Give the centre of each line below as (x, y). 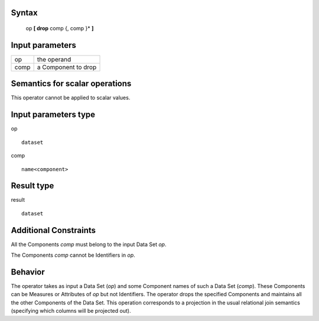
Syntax (24, 13)
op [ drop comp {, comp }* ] (60, 28)
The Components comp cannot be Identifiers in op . (73, 255)
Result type (32, 186)
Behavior (28, 272)
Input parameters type (53, 115)
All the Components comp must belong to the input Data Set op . (89, 244)
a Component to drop (67, 67)
